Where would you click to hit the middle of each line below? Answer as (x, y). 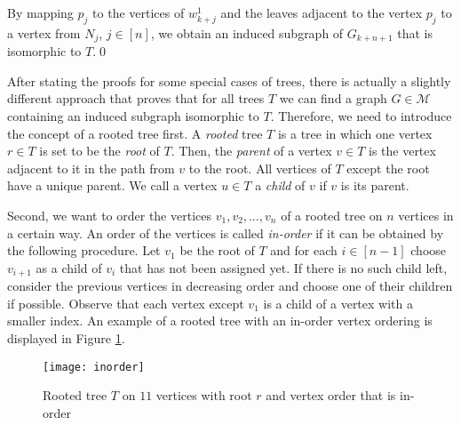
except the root (388, 168)
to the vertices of (139, 12)
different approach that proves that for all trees (136, 98)
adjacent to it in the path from (91, 168)
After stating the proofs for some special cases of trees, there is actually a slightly (229, 80)
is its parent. (375, 185)
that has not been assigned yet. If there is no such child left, (283, 267)
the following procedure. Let (84, 250)
